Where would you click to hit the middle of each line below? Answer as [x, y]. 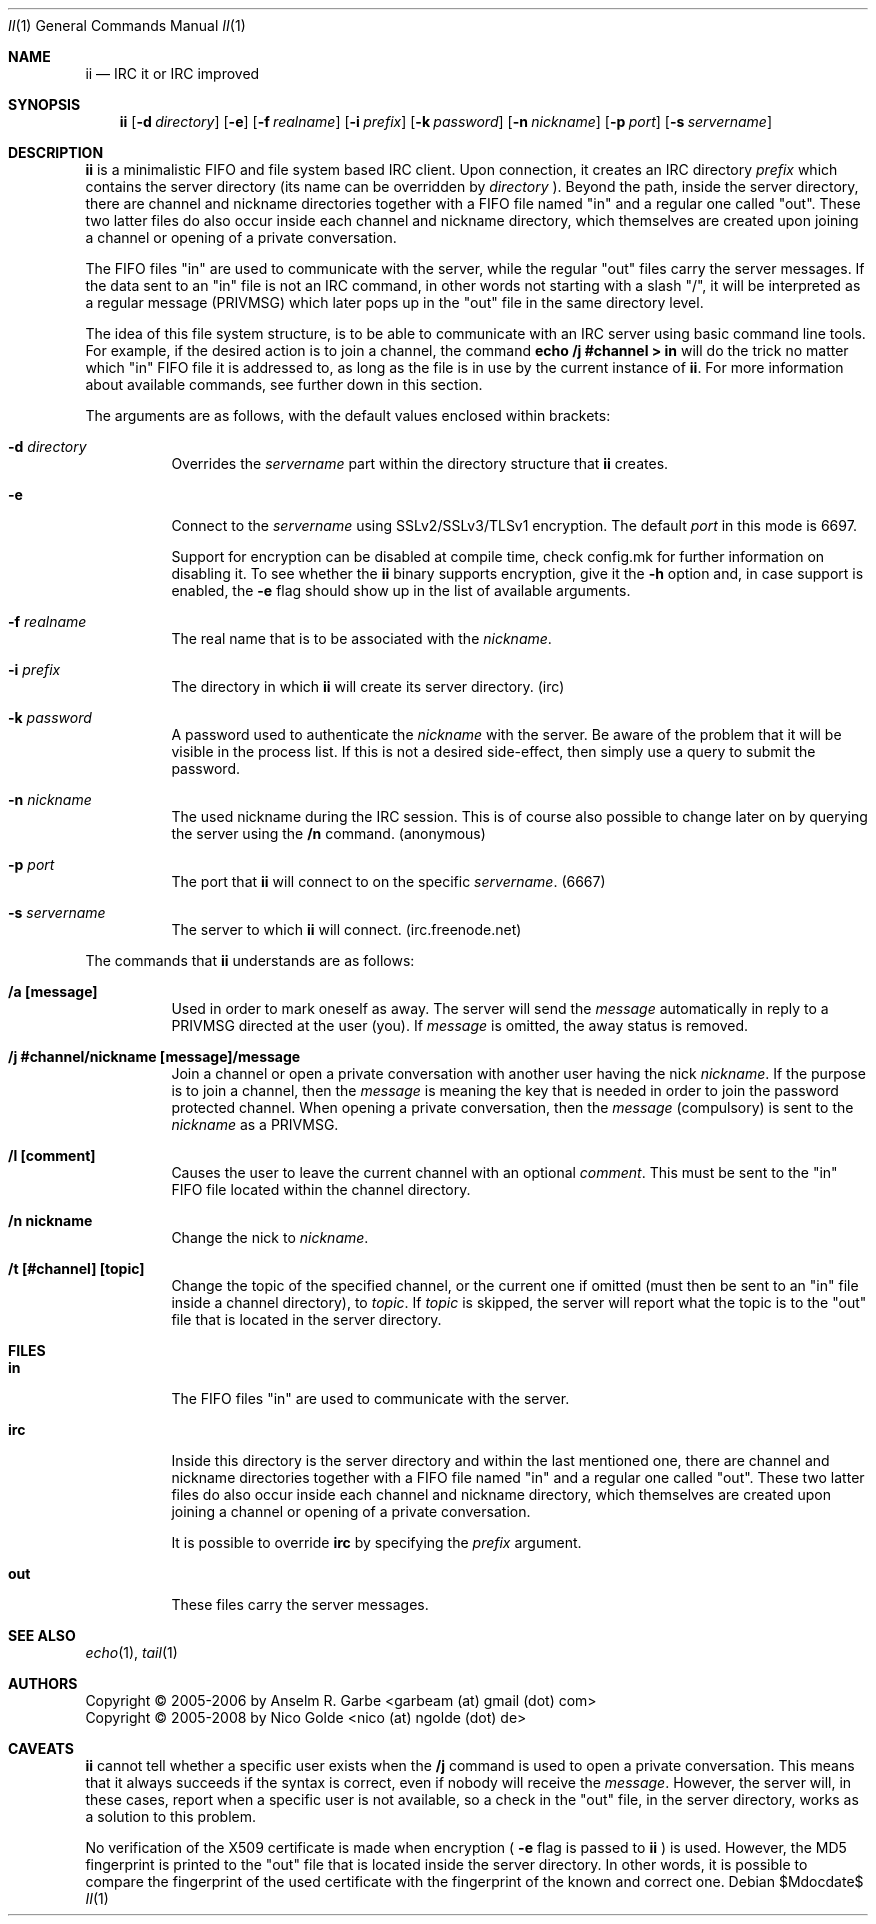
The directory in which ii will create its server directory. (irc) [368, 686]
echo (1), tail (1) [131, 1652]
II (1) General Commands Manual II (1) [127, 25]
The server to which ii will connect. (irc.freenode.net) [346, 929]
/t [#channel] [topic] [76, 1268]
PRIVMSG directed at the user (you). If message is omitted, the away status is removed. [460, 1025]
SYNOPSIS [44, 104]
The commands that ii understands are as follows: [250, 960]
